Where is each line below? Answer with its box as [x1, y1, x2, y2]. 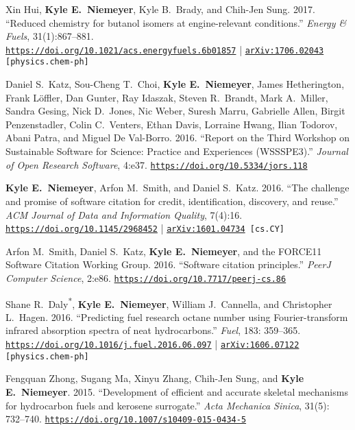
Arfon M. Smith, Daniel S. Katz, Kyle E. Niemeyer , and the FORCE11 [5, 243, 322, 258]
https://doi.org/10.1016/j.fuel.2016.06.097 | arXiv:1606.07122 [5, 337, 299, 351]
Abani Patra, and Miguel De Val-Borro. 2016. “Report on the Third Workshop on [5, 130, 350, 145]
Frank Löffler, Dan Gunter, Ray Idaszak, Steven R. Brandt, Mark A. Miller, [5, 90, 328, 104]
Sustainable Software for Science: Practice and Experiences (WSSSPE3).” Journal [5, 144, 348, 158]
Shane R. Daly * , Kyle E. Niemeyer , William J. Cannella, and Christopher [5, 294, 332, 311]
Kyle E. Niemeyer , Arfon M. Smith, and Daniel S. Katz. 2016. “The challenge [5, 180, 350, 195]
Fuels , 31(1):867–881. [5, 29, 94, 43]
